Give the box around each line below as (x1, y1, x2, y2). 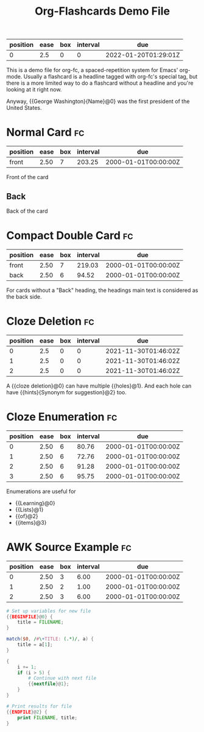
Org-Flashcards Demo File (34, 4, 171, 18)
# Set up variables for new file (6, 608, 91, 614)
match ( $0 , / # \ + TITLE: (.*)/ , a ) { (6, 636, 94, 642)
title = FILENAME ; (17, 619, 64, 625)
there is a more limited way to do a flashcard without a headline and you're (6, 79, 194, 87)
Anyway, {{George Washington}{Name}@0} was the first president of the (6, 98, 190, 105)
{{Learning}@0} (15, 499, 56, 506)
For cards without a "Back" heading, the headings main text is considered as (6, 286, 199, 294)
